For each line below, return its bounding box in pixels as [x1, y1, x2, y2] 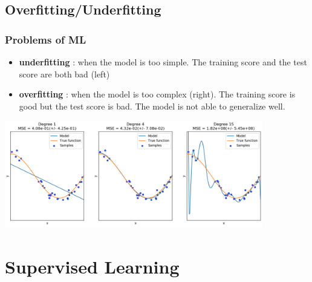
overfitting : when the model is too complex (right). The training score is [19, 88, 296, 100]
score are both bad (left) [19, 67, 110, 80]
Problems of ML [5, 31, 86, 47]
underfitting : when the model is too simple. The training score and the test [19, 56, 307, 68]
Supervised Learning [5, 254, 180, 278]
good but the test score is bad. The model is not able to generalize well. [19, 99, 285, 112]
